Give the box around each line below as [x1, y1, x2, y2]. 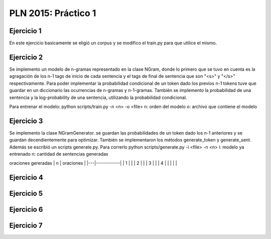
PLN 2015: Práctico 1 [9, 8, 96, 19]
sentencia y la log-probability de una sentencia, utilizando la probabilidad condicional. [9, 94, 187, 100]
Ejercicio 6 [9, 205, 43, 214]
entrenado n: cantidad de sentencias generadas [9, 151, 108, 157]
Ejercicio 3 [9, 116, 43, 125]
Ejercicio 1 [9, 27, 42, 35]
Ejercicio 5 [9, 189, 43, 198]
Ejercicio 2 [9, 53, 43, 61]
